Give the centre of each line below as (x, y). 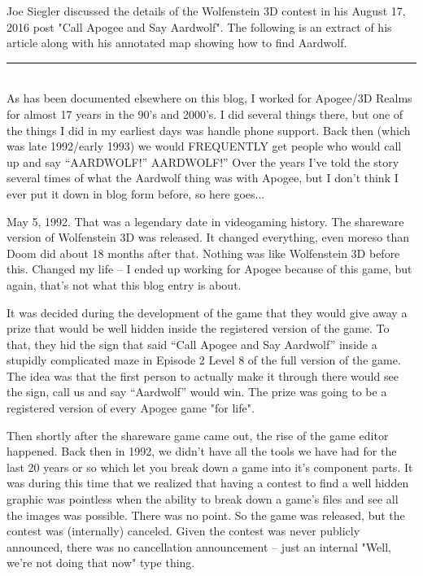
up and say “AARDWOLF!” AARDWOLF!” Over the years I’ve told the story (203, 161)
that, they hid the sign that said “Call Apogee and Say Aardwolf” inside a (192, 344)
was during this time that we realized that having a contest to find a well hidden (208, 483)
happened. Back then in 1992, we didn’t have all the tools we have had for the (202, 451)
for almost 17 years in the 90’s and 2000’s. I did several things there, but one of (205, 113)
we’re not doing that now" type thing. (101, 563)
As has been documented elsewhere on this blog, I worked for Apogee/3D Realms (209, 98)
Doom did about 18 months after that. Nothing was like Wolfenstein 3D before (203, 253)
